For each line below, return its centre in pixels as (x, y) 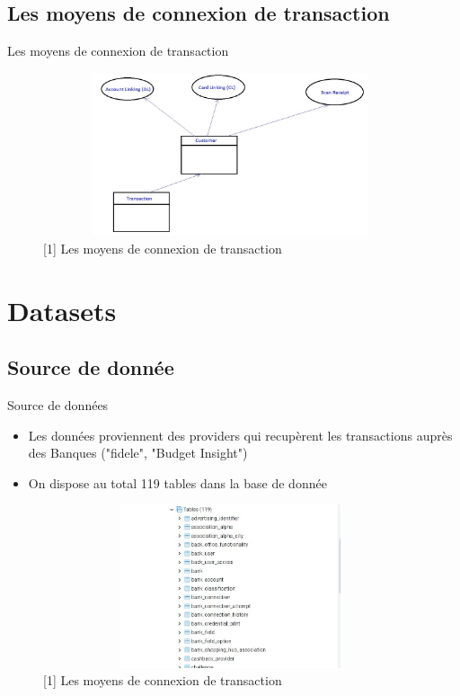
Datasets (62, 310)
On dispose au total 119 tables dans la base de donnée (177, 482)
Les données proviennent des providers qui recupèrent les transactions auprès (240, 435)
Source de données (58, 404)
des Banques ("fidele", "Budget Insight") (138, 453)
